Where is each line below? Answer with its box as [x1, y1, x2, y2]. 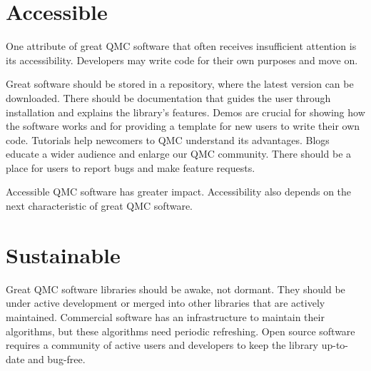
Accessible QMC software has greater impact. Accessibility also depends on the [6, 184, 352, 199]
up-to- [321, 337, 349, 352]
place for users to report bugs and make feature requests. [6, 160, 255, 175]
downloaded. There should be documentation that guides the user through [6, 90, 331, 105]
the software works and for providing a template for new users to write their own [6, 118, 360, 133]
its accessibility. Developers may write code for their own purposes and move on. [6, 52, 358, 67]
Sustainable [6, 240, 121, 269]
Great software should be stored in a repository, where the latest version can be [6, 76, 354, 91]
